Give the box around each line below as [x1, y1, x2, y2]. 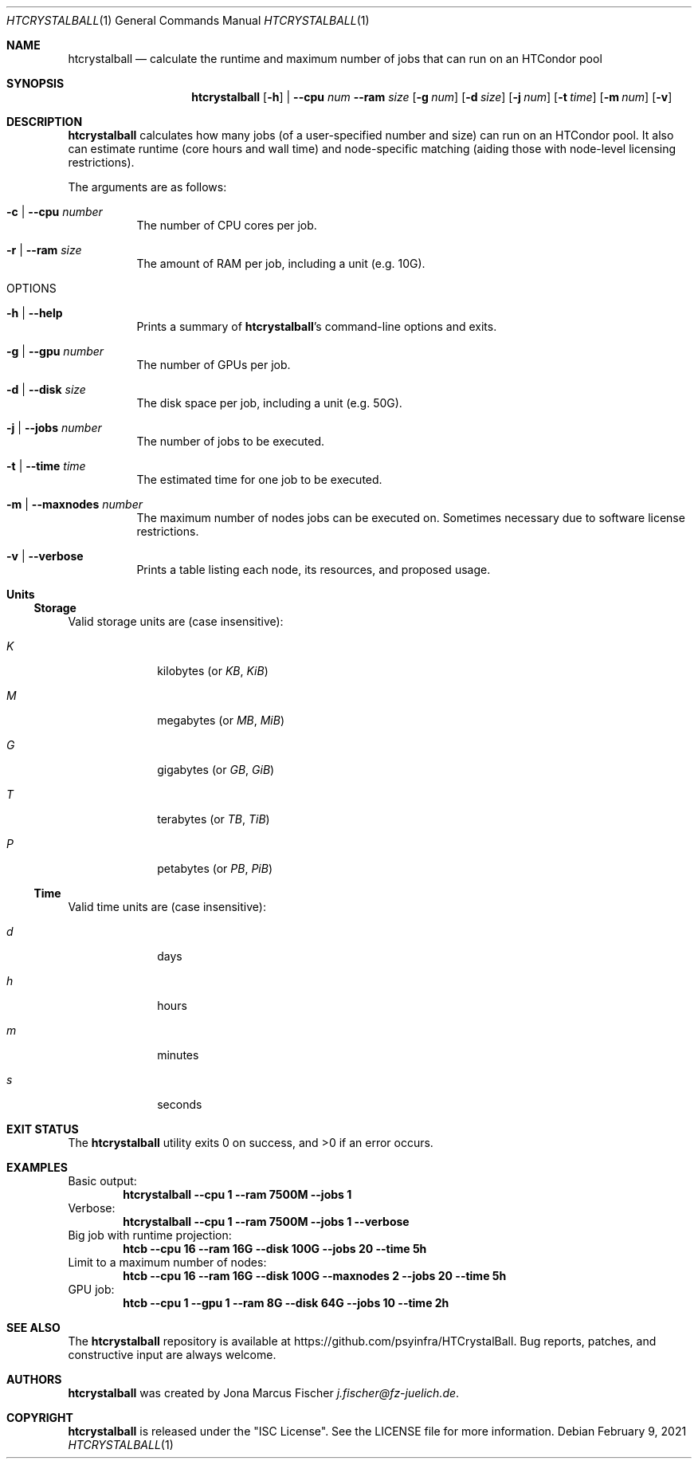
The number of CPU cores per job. [136, 218, 317, 232]
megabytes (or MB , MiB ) [157, 713, 285, 727]
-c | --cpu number [6, 205, 103, 218]
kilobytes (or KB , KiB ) [157, 664, 269, 678]
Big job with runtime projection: [68, 1228, 232, 1242]
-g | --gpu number [6, 344, 104, 358]
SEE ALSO [6, 1321, 61, 1334]
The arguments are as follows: [68, 180, 227, 194]
